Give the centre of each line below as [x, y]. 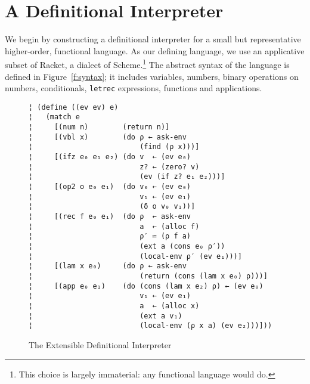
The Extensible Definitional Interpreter [100, 344]
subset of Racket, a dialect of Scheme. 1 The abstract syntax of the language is [147, 64]
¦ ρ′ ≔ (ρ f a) [110, 236]
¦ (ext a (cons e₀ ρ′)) [127, 246]
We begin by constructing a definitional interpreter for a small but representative [153, 39]
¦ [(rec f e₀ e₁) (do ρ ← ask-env [110, 217]
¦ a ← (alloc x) [114, 306]
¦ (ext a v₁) [106, 316]
